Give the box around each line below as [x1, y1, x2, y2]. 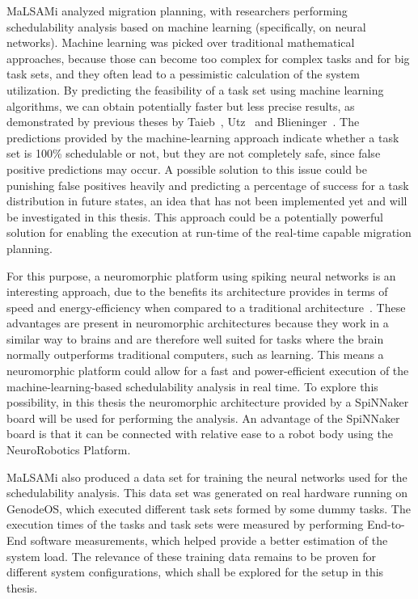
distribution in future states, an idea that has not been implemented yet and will [6, 192, 407, 209]
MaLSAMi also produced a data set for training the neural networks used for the [6, 468, 407, 485]
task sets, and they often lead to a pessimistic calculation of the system [6, 65, 360, 82]
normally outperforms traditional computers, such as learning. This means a [6, 346, 384, 363]
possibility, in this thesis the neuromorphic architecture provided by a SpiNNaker [6, 394, 409, 411]
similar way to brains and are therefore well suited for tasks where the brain [6, 330, 384, 347]
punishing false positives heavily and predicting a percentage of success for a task [6, 176, 409, 193]
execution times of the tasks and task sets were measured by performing [6, 516, 364, 533]
